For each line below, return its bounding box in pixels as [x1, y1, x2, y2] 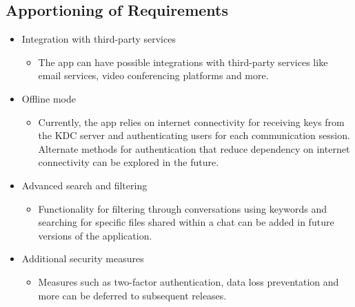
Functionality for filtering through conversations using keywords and [38, 201, 327, 215]
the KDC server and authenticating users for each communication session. [38, 128, 350, 142]
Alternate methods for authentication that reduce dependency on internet [38, 141, 350, 156]
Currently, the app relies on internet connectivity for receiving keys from [38, 114, 345, 129]
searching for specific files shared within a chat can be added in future [38, 215, 334, 229]
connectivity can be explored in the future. [38, 155, 219, 169]
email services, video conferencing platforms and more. [38, 68, 269, 83]
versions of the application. [38, 228, 152, 242]
